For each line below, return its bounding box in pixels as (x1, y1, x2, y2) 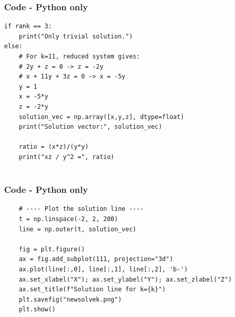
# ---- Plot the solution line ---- (18, 205, 144, 213)
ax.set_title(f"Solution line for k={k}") (18, 286, 166, 293)
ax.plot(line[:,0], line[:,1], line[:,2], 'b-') (18, 265, 188, 273)
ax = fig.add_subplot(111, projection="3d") (18, 255, 173, 263)
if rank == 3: (4, 23, 52, 30)
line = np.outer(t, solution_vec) (18, 225, 136, 233)
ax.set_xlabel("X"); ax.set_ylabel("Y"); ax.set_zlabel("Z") (18, 275, 232, 283)
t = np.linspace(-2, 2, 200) (18, 215, 118, 223)
